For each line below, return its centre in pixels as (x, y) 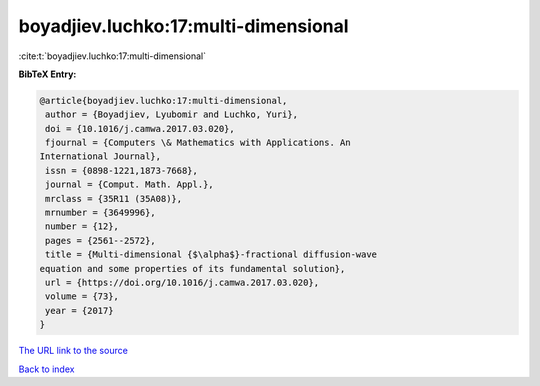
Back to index (46, 369)
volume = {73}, (82, 296)
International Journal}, (100, 156)
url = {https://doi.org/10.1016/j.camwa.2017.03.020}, (182, 282)
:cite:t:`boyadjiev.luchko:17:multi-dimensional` (112, 56)
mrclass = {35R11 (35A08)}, (114, 198)
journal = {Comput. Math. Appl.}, (129, 184)
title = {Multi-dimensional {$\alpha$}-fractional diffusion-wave (211, 254)
